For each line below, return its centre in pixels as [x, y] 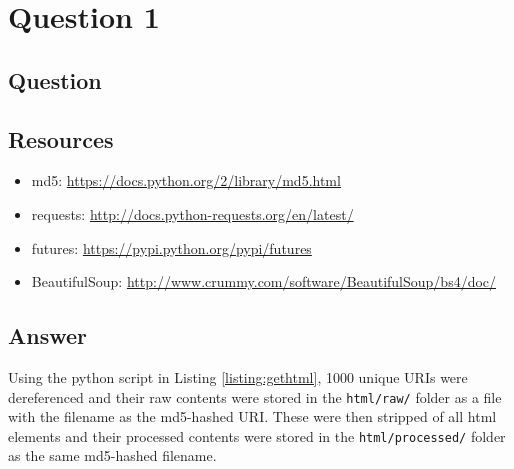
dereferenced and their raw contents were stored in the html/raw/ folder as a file [255, 396]
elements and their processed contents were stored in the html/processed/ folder [257, 435]
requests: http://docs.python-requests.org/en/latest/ [192, 213]
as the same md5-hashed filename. [112, 455]
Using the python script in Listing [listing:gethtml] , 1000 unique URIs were [238, 376]
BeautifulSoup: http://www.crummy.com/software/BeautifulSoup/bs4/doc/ [264, 281]
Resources [61, 138]
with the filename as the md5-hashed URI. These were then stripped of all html [252, 416]
